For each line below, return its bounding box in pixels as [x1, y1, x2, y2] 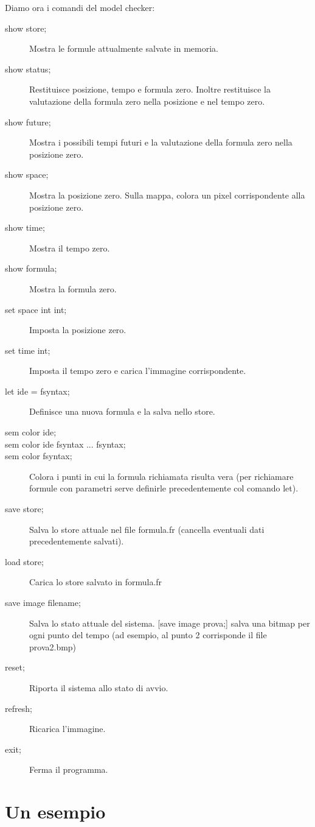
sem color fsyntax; [5, 449, 72, 462]
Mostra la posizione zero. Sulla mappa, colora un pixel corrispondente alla [29, 188, 305, 201]
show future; [5, 115, 51, 128]
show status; [5, 62, 51, 75]
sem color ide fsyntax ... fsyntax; [5, 437, 126, 450]
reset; [5, 661, 25, 674]
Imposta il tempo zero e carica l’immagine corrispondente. [29, 364, 246, 377]
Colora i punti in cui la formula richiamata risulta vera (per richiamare [29, 470, 294, 482]
